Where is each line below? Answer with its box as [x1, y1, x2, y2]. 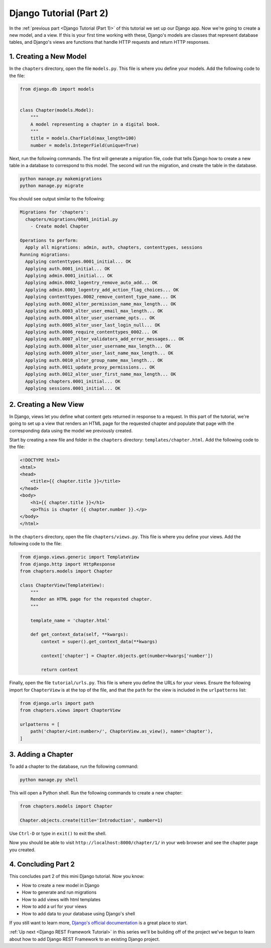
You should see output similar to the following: [9, 196, 105, 202]
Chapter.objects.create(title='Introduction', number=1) [20, 817, 163, 823]
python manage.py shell [20, 777, 79, 783]
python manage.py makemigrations [20, 176, 102, 182]
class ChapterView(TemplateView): [20, 582, 105, 588]
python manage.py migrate [20, 183, 84, 189]
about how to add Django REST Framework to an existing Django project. [9, 936, 160, 942]
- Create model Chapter [30, 224, 89, 229]
